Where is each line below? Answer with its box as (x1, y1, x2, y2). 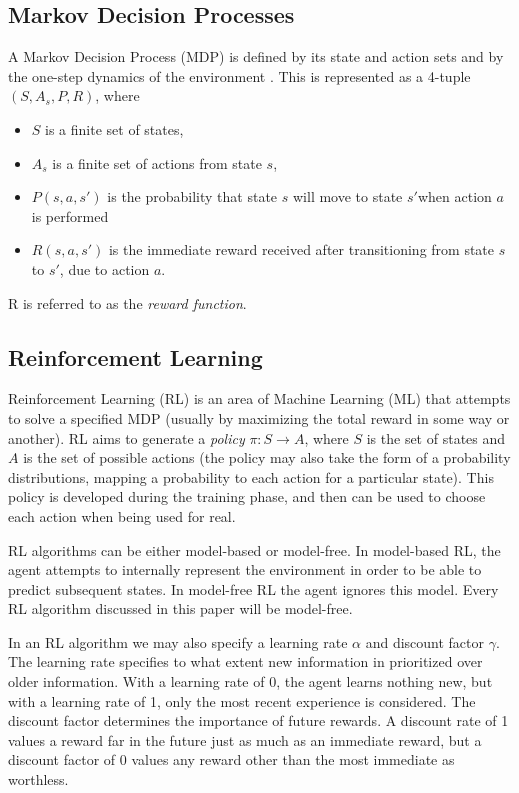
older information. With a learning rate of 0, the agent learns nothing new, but (8, 671, 493, 692)
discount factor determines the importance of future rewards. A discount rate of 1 (8, 710, 509, 731)
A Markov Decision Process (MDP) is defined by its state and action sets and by (8, 46, 504, 67)
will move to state (292, 186, 403, 207)
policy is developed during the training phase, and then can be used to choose (8, 486, 486, 507)
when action (417, 186, 492, 207)
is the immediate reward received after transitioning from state (108, 239, 495, 260)
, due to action (59, 258, 150, 279)
